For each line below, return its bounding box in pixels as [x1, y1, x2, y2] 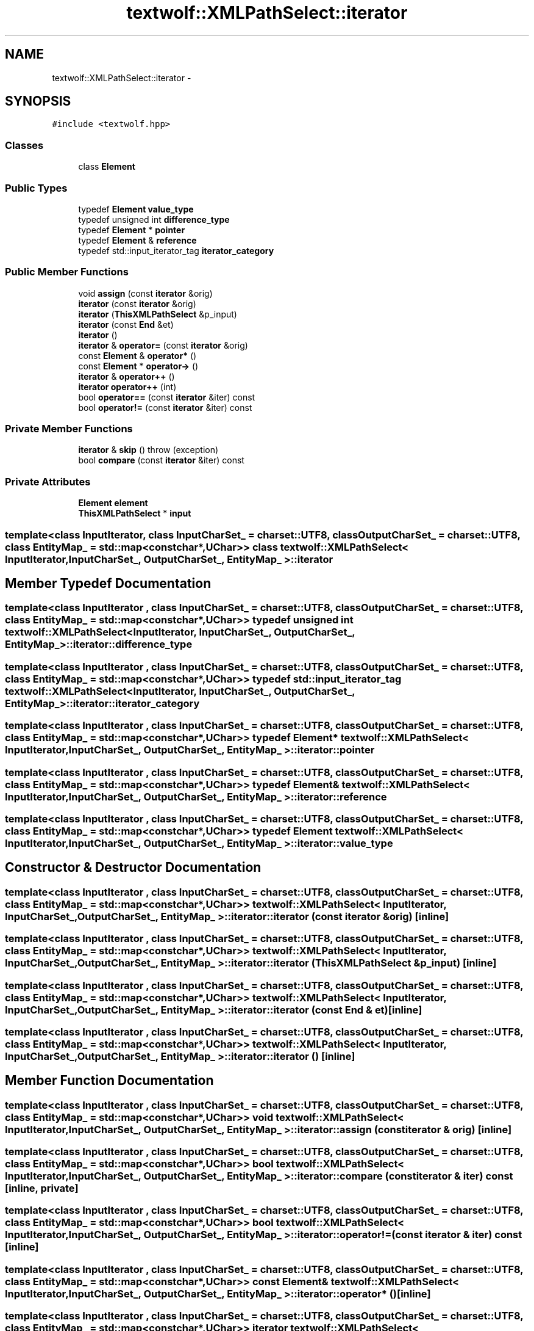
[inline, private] [5, 1182, 79, 1195]
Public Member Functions [5, 266, 129, 278]
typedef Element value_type [78, 203, 194, 214]
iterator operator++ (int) [78, 381, 177, 392]
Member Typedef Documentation [5, 575, 212, 591]
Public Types [5, 181, 68, 194]
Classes [5, 139, 44, 151]
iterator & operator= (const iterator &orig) [78, 339, 248, 350]
